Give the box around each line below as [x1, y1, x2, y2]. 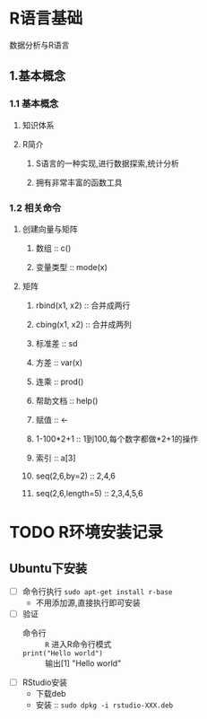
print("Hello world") [22, 649, 103, 658]
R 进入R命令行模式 [44, 639, 112, 650]
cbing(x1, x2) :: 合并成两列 [35, 319, 133, 329]
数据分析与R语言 [9, 39, 70, 50]
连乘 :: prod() [35, 376, 84, 387]
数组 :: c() [35, 242, 72, 253]
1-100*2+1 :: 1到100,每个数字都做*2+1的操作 [35, 433, 199, 444]
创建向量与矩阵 [22, 224, 78, 234]
